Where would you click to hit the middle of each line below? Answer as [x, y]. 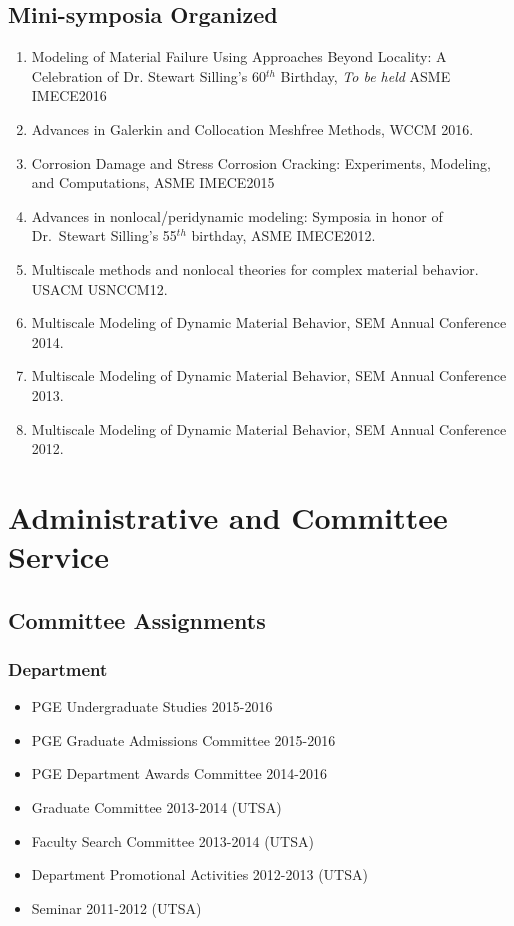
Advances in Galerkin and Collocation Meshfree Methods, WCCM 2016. [252, 128]
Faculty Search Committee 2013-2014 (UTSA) [172, 840]
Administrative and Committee [228, 516]
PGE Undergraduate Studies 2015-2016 [152, 706]
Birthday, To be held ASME [365, 75]
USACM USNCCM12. [99, 288]
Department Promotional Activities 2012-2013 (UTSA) [199, 874]
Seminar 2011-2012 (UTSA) [116, 907]
